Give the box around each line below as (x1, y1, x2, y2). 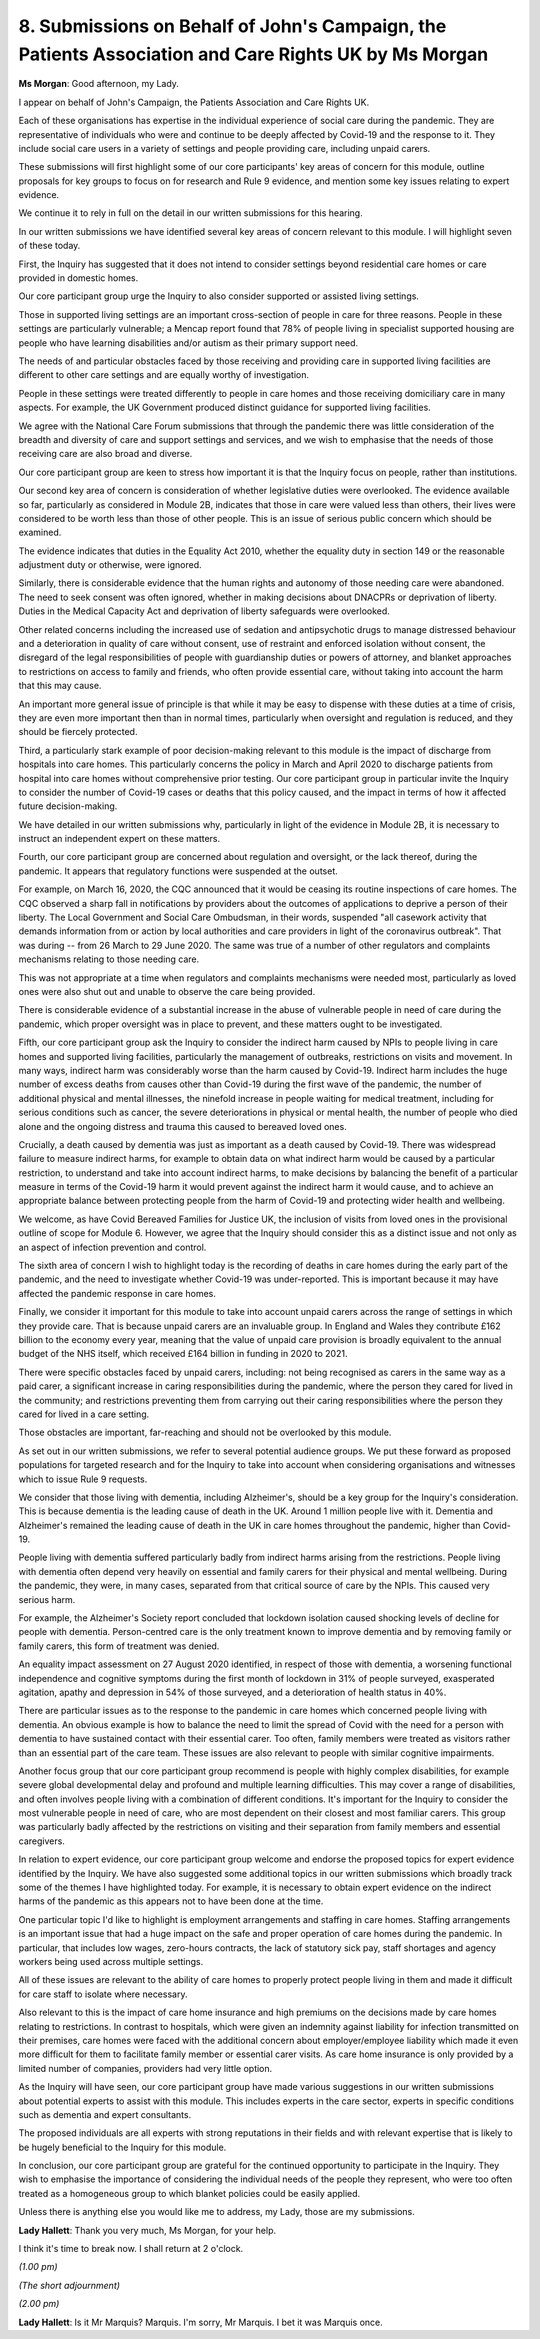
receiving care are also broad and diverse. (18, 448, 193, 460)
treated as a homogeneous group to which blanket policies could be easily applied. (18, 2187, 361, 2199)
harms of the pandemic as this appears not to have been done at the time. (18, 1895, 324, 1907)
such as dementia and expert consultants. (18, 2108, 192, 2120)
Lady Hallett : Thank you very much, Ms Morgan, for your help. (18, 2224, 277, 2236)
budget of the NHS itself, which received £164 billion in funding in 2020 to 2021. (18, 1348, 348, 1360)
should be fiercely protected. (18, 726, 138, 738)
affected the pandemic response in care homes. (18, 1287, 217, 1299)
